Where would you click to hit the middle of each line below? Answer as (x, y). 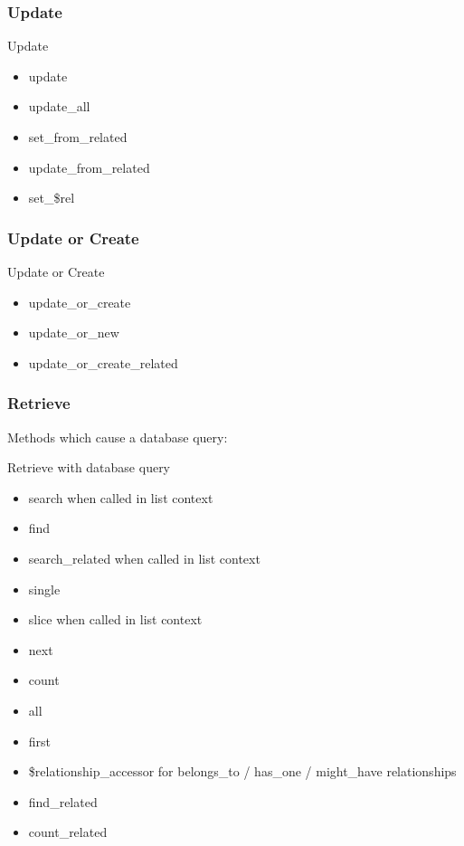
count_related (68, 832)
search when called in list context (121, 497)
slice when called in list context (115, 619)
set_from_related (78, 137)
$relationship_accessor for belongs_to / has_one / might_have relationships (242, 771)
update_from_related (89, 167)
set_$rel (52, 198)
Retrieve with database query (89, 467)
